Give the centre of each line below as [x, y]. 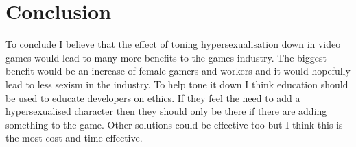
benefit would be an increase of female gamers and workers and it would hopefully [178, 71]
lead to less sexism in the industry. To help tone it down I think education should [177, 84]
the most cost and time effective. [74, 138]
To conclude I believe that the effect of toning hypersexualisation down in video [173, 44]
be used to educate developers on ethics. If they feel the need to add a [153, 97]
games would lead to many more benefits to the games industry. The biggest [166, 57]
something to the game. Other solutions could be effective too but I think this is [174, 124]
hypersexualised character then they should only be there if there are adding [166, 111]
